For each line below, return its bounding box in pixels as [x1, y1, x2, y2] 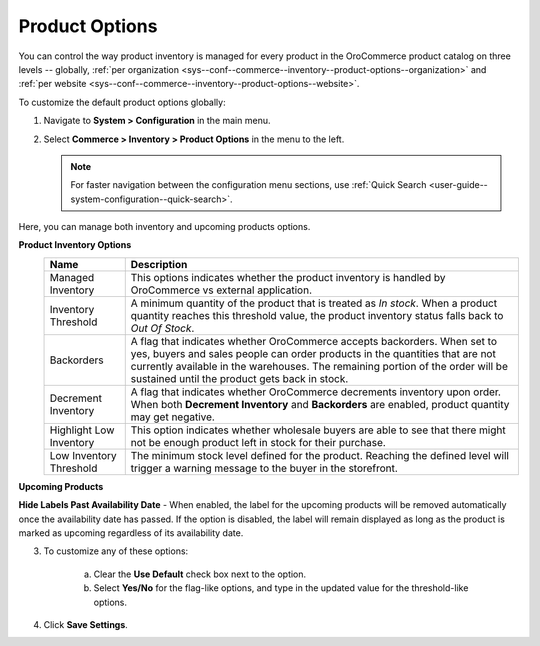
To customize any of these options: [43, 545, 189, 557]
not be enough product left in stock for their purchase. [130, 435, 387, 449]
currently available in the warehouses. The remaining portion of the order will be [130, 359, 509, 373]
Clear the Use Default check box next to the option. [93, 568, 307, 580]
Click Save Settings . [43, 618, 129, 630]
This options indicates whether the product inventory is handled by [130, 270, 446, 284]
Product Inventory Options [18, 239, 132, 251]
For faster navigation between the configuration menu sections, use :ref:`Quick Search [70, 179, 427, 191]
